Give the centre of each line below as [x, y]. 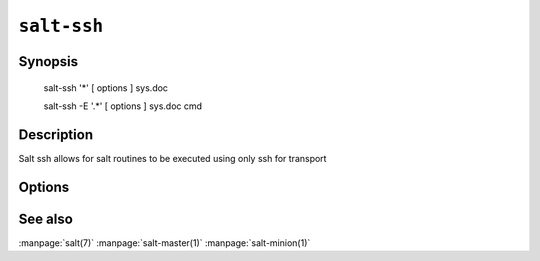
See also [46, 218]
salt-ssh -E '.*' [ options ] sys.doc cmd [123, 106]
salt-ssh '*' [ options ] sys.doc [106, 87]
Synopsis [48, 61]
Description [56, 134]
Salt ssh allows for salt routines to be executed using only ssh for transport [172, 158]
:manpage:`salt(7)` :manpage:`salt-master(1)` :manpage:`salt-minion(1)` [164, 242]
